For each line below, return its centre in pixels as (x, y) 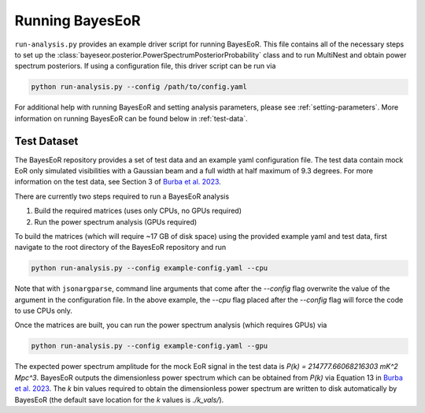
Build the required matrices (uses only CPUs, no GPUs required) (138, 211)
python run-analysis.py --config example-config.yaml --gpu (150, 346)
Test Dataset (46, 141)
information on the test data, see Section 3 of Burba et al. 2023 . (118, 182)
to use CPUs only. (43, 311)
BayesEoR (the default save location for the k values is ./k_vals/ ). (119, 400)
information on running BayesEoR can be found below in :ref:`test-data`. (131, 118)
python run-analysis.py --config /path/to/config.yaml (139, 87)
